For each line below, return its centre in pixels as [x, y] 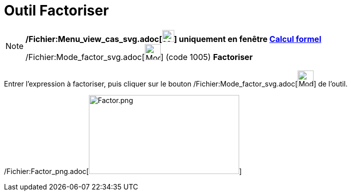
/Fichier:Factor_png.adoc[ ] [123, 171]
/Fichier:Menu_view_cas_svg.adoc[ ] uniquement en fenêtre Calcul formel [174, 39]
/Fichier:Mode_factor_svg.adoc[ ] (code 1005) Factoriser [139, 57]
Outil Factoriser [56, 10]
